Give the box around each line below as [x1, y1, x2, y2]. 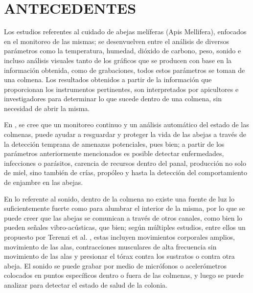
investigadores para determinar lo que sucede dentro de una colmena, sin [4, 93, 222, 104]
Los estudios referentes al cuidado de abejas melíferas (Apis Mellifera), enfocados [4, 26, 247, 37]
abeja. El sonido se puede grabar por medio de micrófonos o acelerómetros [4, 260, 227, 270]
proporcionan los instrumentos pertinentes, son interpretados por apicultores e [4, 84, 239, 94]
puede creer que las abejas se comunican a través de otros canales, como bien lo [4, 212, 243, 223]
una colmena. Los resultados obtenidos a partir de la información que [4, 74, 212, 85]
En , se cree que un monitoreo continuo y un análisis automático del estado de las [4, 119, 249, 130]
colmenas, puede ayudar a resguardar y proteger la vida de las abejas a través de [4, 129, 246, 139]
